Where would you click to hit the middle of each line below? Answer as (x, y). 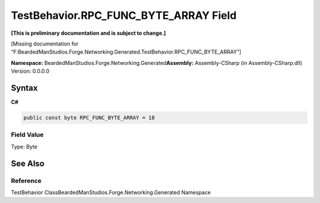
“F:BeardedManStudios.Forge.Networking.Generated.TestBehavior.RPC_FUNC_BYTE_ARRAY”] (126, 52)
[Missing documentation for (45, 44)
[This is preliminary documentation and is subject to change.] (88, 33)
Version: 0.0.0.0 (30, 71)
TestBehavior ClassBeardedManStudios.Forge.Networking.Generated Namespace (111, 192)
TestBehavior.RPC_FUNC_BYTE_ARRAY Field (124, 15)
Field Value (27, 135)
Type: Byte (24, 146)
